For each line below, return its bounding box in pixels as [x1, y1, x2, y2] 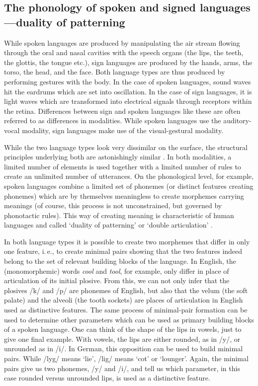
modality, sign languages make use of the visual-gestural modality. [22, 125, 224, 135]
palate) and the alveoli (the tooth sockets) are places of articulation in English [4, 295, 243, 305]
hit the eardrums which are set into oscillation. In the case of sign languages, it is [4, 86, 252, 96]
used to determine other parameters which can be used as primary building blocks [4, 314, 255, 324]
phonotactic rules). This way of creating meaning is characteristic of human [4, 210, 234, 220]
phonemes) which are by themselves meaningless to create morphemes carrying [4, 190, 244, 201]
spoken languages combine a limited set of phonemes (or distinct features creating [4, 180, 254, 191]
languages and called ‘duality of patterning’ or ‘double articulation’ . [4, 220, 213, 230]
